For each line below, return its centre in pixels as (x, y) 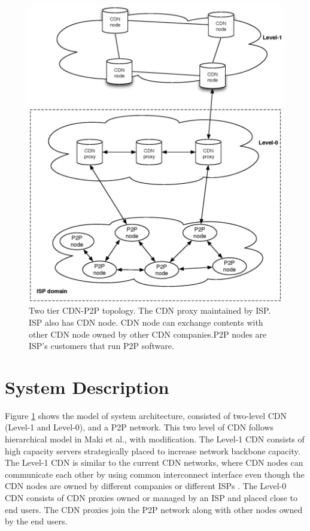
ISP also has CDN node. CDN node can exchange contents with (146, 322)
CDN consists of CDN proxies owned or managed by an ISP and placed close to (151, 498)
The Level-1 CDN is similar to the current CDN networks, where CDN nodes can (154, 462)
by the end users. (36, 521)
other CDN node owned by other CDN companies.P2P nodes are (148, 334)
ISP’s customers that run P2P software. (101, 346)
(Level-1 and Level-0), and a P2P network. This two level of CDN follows (139, 427)
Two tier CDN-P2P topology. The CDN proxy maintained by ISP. (150, 310)
